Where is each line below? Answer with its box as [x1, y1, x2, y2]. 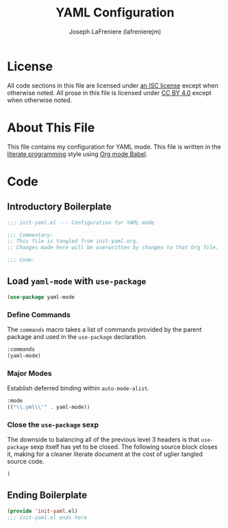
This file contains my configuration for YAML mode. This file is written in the [7, 142, 221, 151]
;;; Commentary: [7, 231, 53, 238]
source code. [7, 457, 45, 466]
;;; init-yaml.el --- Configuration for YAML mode [7, 219, 155, 226]
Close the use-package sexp [7, 420, 99, 429]
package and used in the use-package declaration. [7, 332, 147, 340]
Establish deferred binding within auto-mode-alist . [7, 384, 149, 392]
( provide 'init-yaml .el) [7, 507, 78, 514]
